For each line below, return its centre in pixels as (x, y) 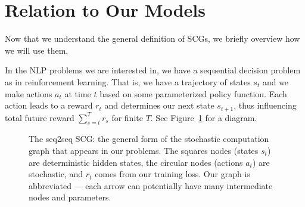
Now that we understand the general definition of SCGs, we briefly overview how (152, 38)
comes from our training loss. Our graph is (172, 174)
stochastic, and (56, 174)
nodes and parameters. (70, 197)
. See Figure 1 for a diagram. (204, 117)
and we (276, 81)
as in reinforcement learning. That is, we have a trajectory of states (128, 81)
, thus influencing (265, 105)
